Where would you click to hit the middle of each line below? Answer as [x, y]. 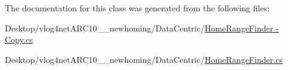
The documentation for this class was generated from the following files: [137, 8]
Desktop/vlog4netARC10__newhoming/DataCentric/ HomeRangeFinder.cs [144, 59]
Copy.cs [19, 39]
